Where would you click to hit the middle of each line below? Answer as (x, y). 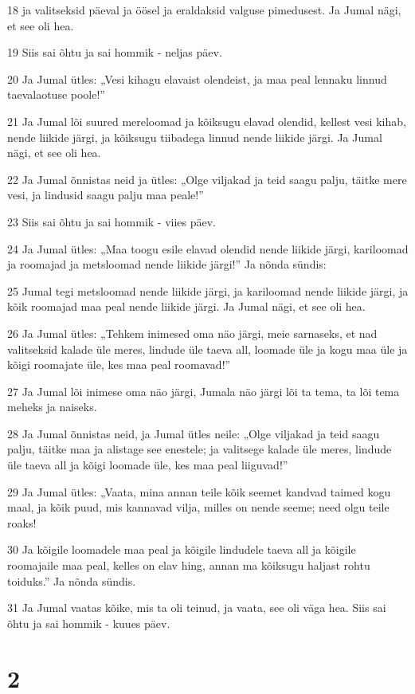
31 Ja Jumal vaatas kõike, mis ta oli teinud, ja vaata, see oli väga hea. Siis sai (197, 608)
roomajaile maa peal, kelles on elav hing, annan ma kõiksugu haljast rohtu (189, 565)
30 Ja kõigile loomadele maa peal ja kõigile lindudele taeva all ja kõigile (182, 549)
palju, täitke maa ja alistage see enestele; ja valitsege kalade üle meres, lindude (200, 449)
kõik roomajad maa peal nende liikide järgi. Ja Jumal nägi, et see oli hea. (186, 306)
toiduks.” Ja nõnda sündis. (72, 580)
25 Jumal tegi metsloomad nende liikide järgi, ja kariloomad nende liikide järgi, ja (208, 290)
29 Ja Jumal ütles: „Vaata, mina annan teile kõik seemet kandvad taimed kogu (199, 491)
